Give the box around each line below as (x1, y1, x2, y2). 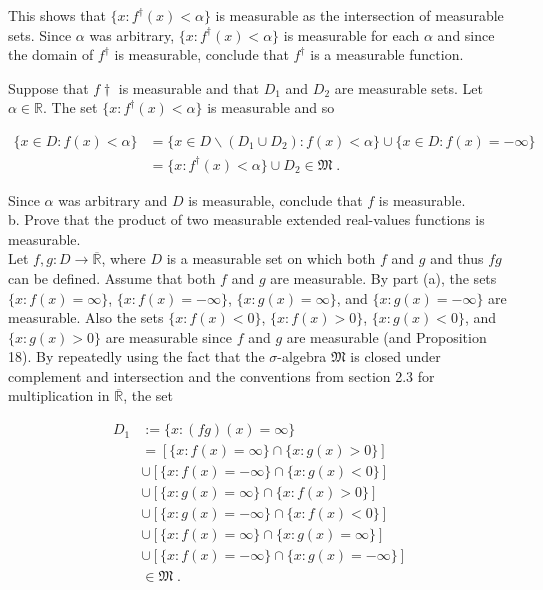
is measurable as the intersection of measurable (215, 5, 504, 25)
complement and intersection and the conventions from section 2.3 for (8, 365, 435, 386)
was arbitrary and (58, 189, 168, 210)
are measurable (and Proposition (286, 326, 487, 347)
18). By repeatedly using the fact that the (8, 346, 265, 367)
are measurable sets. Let (334, 77, 484, 98)
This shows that (8, 5, 106, 25)
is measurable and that (118, 77, 259, 98)
